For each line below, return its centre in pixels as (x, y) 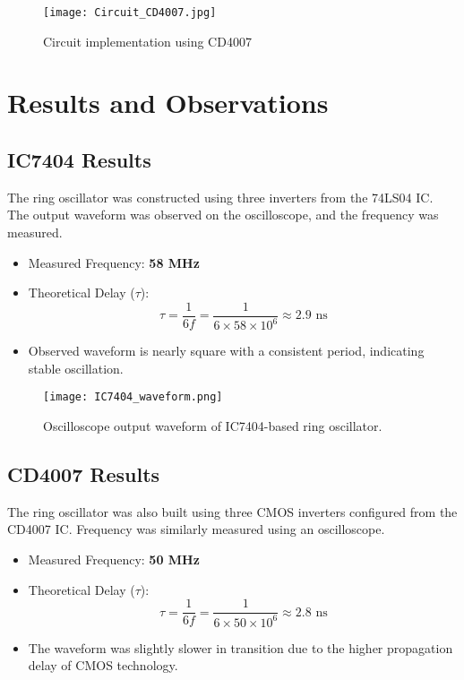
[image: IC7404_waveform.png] (133, 397)
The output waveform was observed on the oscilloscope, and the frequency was (223, 215)
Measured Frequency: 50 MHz (114, 559)
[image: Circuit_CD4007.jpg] (130, 13)
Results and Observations (168, 103)
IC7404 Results (79, 160)
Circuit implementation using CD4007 (147, 41)
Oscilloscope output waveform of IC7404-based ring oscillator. (213, 426)
